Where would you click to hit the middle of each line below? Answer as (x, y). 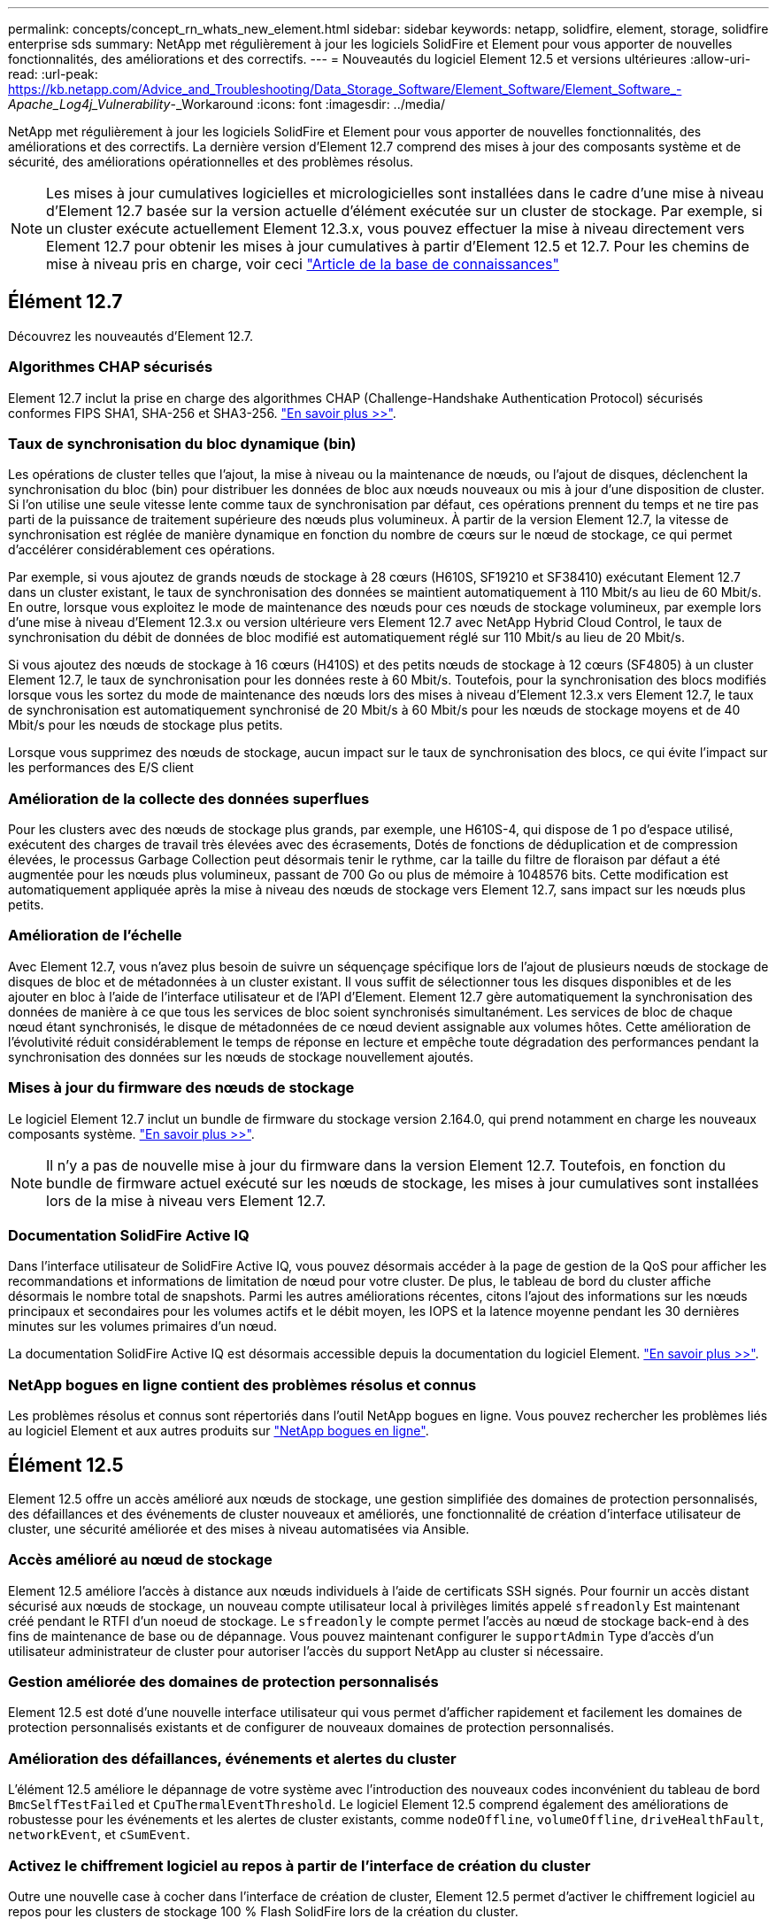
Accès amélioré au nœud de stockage (140, 1560)
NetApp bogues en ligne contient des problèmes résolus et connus (242, 1385)
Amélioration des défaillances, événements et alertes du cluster (232, 1758)
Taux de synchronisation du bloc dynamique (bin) (182, 443)
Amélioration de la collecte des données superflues (189, 798)
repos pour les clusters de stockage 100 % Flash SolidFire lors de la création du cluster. (263, 1911)
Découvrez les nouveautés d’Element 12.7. (131, 336)
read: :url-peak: (53, 74)
